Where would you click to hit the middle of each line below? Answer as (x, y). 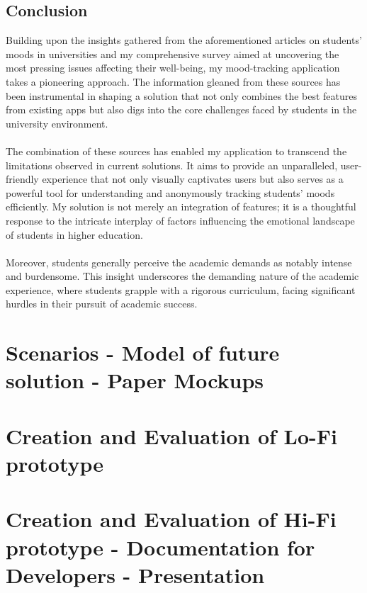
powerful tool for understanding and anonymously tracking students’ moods (170, 192)
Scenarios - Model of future (143, 352)
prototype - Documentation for (160, 547)
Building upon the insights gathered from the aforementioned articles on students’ (184, 40)
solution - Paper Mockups (135, 380)
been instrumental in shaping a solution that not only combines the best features (182, 95)
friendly (22, 179)
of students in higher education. (74, 234)
